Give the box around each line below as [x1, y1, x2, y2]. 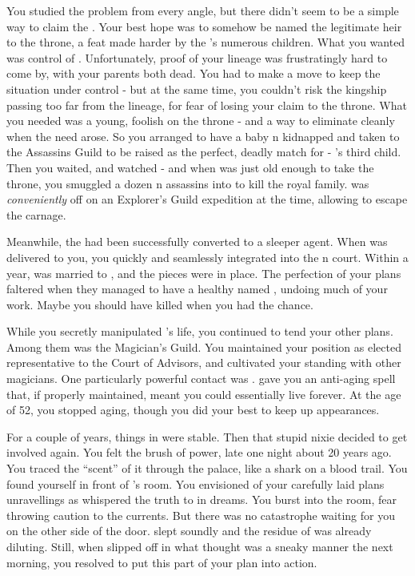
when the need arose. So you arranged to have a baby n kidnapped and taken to [6, 127, 400, 144]
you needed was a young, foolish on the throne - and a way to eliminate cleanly [6, 112, 395, 129]
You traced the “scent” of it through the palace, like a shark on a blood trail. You [6, 460, 408, 477]
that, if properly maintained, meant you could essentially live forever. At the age [6, 385, 401, 402]
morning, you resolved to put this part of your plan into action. [6, 554, 317, 570]
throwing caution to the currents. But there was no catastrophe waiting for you [6, 506, 395, 523]
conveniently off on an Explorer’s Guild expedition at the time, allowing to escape [6, 191, 408, 207]
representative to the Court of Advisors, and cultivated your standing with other [6, 354, 401, 371]
